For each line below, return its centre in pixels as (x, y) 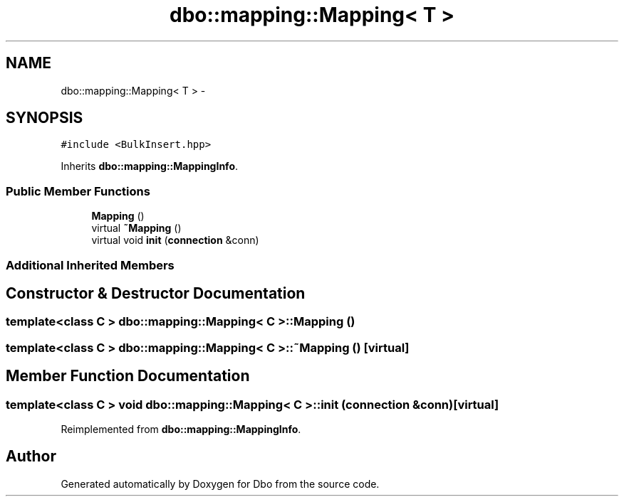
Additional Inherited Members (90, 265)
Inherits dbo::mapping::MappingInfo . (150, 166)
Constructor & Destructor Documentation (156, 293)
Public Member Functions (78, 191)
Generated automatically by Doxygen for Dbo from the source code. (220, 484)
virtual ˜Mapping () (136, 228)
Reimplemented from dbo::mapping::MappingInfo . (181, 429)
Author (31, 456)
